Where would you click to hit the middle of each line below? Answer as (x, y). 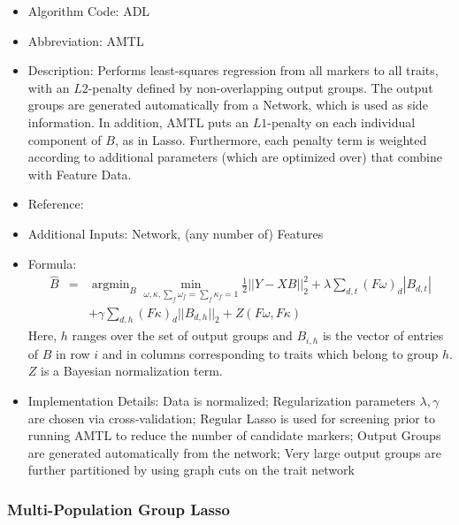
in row (73, 353)
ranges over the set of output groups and (182, 335)
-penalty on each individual (341, 122)
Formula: (52, 263)
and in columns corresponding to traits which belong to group (270, 353)
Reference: (56, 204)
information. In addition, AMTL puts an (138, 122)
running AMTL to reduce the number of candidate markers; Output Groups (234, 435)
